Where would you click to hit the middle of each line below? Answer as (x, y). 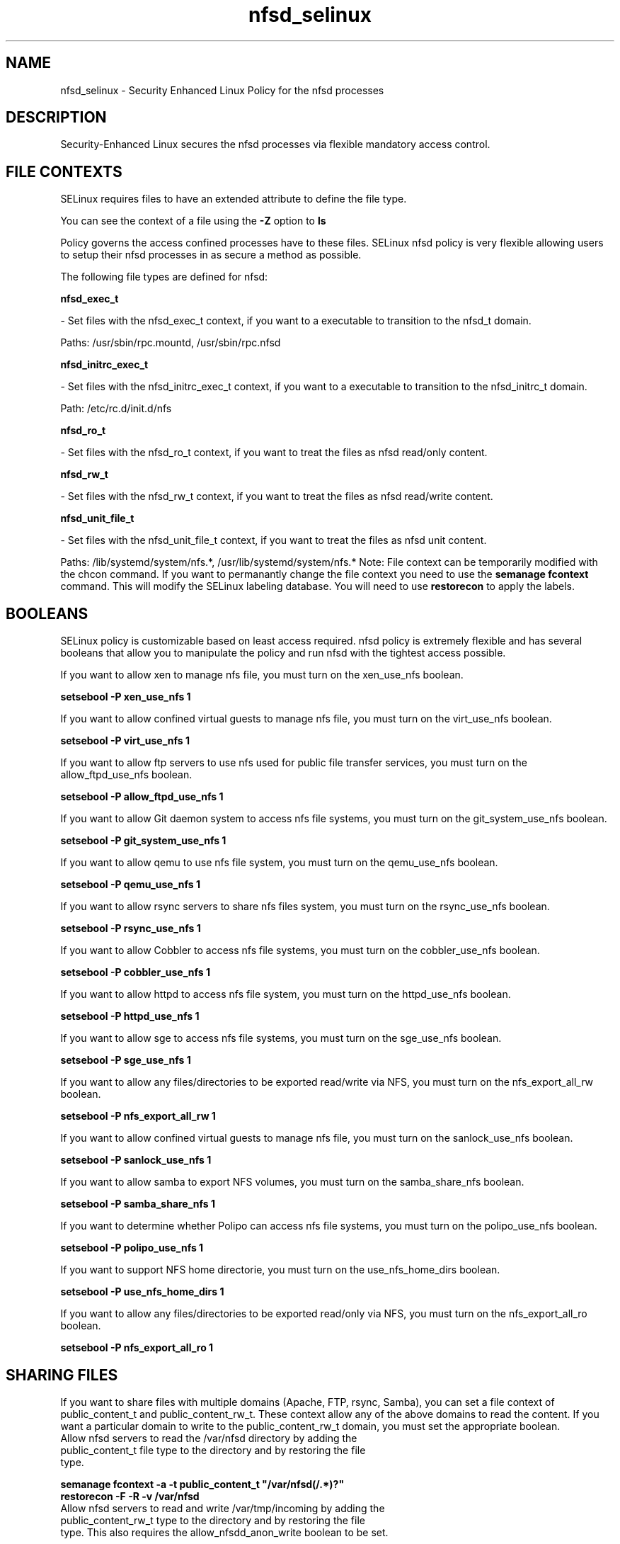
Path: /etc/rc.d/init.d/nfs (116, 409)
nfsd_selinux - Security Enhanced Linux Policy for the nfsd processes (222, 90)
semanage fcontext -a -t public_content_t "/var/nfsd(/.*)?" (202, 1484)
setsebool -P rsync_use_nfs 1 (131, 929)
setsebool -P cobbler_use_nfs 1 (136, 972)
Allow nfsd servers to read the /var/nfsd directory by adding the (209, 1438)
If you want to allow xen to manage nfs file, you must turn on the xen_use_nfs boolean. (262, 675)
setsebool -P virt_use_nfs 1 (125, 741)
